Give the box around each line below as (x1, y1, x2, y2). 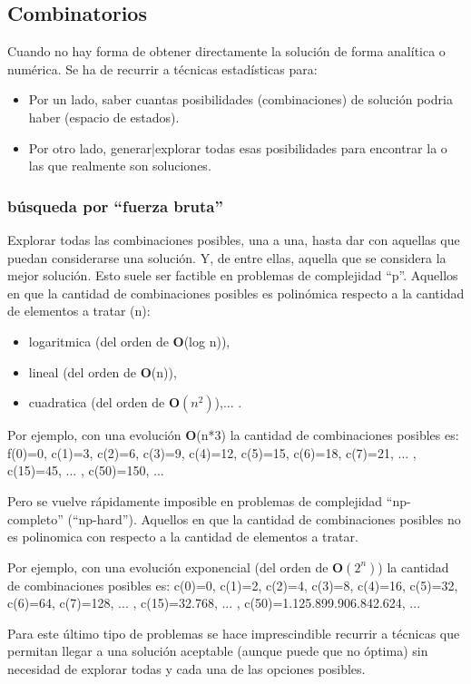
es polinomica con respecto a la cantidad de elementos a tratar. (7, 527, 358, 546)
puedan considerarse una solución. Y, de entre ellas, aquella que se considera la (7, 248, 446, 267)
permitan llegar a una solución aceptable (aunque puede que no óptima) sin (7, 641, 428, 660)
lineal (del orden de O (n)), (28, 362, 177, 381)
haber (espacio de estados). (28, 107, 180, 126)
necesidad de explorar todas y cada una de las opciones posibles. (7, 660, 366, 679)
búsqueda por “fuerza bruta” (7, 194, 223, 217)
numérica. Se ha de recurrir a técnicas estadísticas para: (7, 59, 318, 78)
